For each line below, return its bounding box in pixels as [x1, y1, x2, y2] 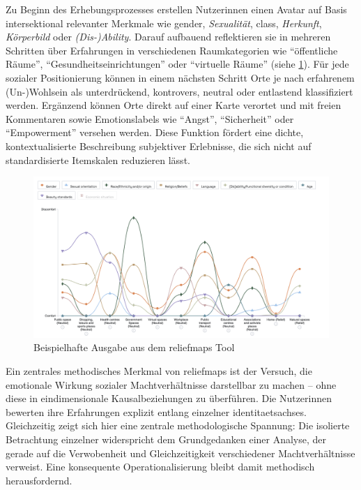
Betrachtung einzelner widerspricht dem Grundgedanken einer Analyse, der [6, 431, 327, 446]
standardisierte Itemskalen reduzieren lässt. [6, 152, 190, 167]
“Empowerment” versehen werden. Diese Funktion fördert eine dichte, [6, 125, 304, 140]
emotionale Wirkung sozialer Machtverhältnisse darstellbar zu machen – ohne [6, 377, 337, 392]
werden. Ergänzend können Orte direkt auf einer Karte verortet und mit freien [6, 98, 341, 112]
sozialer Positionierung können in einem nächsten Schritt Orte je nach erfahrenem [6, 70, 355, 84]
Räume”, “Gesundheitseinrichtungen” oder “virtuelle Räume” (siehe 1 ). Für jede [6, 57, 349, 71]
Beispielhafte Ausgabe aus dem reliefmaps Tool [33, 340, 235, 355]
